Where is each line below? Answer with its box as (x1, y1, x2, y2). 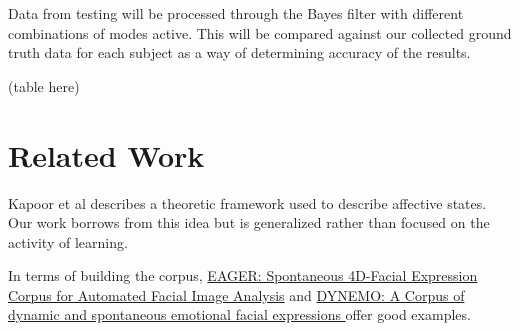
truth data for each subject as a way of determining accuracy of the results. (8, 42, 471, 63)
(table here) (8, 75, 80, 96)
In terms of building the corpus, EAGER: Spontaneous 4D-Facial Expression (8, 265, 478, 286)
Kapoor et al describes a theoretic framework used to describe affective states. (8, 192, 487, 213)
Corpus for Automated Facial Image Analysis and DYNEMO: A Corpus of (8, 284, 465, 305)
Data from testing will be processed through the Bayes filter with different (8, 3, 464, 23)
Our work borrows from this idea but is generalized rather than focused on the (8, 212, 490, 233)
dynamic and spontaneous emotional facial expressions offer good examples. (8, 304, 471, 325)
